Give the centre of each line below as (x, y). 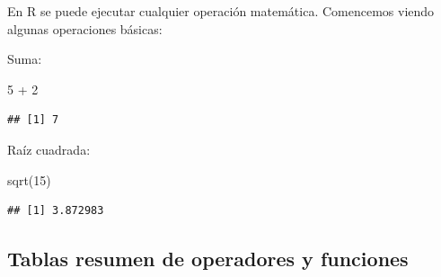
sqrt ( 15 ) (29, 179)
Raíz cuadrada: (49, 149)
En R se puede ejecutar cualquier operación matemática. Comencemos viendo (221, 11)
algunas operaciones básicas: (85, 28)
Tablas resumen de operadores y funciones (208, 259)
